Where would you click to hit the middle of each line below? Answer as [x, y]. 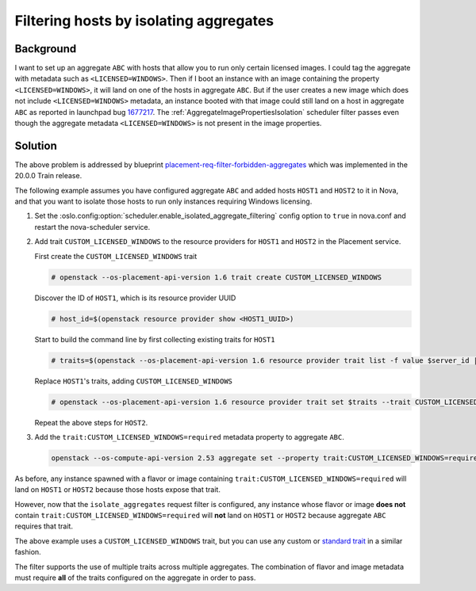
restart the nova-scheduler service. [92, 227]
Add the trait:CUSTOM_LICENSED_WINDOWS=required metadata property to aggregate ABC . [189, 437]
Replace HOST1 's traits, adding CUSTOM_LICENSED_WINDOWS [134, 381]
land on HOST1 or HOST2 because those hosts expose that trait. [118, 490]
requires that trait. [44, 526]
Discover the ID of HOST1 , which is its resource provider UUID [135, 298]
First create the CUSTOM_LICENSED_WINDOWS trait [116, 256]
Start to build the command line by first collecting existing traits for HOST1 [155, 339]
